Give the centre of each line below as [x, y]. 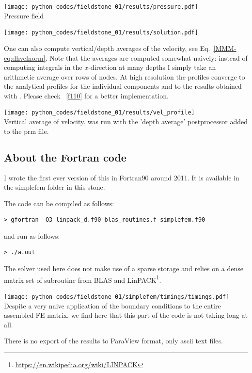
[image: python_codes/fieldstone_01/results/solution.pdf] [101, 33]
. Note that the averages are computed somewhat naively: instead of [146, 57]
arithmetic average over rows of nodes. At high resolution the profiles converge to [125, 76]
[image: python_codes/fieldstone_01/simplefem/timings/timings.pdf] [117, 297]
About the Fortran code [65, 157]
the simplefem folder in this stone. [55, 187]
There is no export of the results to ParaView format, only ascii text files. [113, 341]
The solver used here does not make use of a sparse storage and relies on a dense [124, 268]
